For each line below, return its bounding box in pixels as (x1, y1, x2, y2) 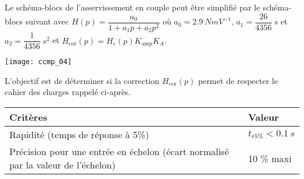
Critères (9, 110, 47, 124)
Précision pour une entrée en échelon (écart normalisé (9, 145, 229, 159)
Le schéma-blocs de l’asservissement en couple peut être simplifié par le (5, 1, 260, 13)
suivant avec (25, 15, 69, 27)
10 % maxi (248, 151, 292, 165)
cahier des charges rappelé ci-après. (5, 86, 131, 98)
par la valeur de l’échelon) (9, 158, 116, 172)
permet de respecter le (198, 74, 278, 86)
